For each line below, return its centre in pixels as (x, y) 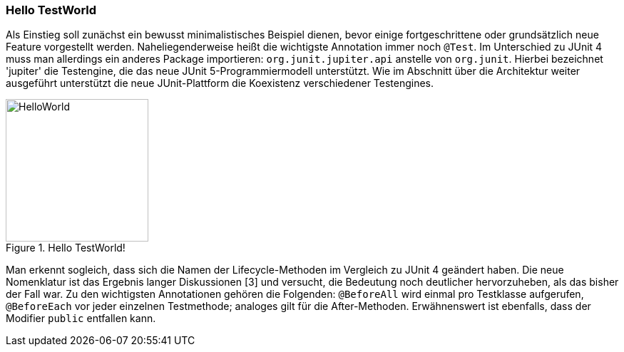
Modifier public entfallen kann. (81, 319)
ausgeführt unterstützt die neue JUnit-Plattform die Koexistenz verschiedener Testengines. (220, 83)
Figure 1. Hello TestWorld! (66, 248)
